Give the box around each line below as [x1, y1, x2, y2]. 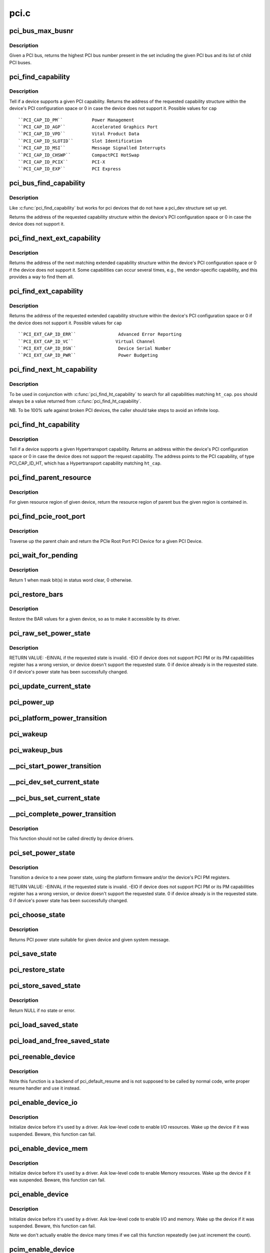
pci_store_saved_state [9, 981, 81, 990]
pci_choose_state [9, 911, 65, 919]
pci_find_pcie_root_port [9, 512, 85, 521]
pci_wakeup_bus [9, 746, 63, 754]
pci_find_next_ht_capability [9, 365, 97, 374]
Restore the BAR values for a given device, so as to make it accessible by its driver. [9, 615, 180, 621]
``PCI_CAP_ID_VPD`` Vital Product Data [18, 131, 139, 137]
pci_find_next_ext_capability [9, 234, 101, 243]
